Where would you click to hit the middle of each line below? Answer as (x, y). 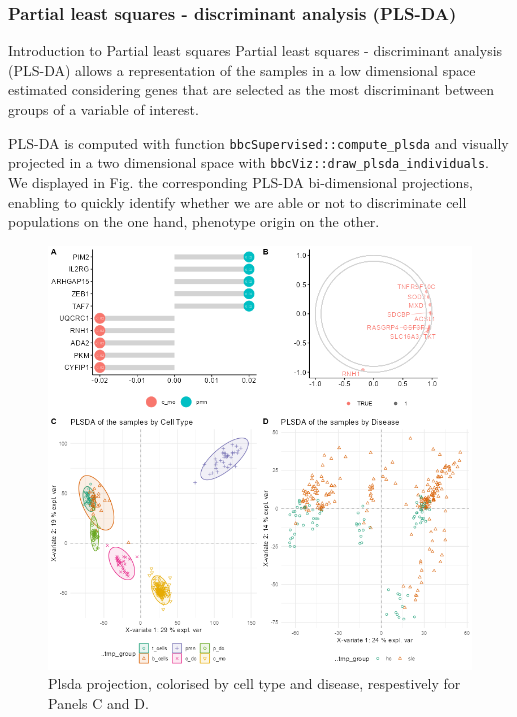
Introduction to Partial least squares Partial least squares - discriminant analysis (255, 50)
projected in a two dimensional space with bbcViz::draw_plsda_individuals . (248, 162)
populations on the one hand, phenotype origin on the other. (194, 221)
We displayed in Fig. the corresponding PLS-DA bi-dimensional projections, (240, 181)
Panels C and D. (98, 702)
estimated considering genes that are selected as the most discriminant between (251, 89)
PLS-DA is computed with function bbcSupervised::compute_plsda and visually (258, 142)
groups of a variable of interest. (103, 109)
